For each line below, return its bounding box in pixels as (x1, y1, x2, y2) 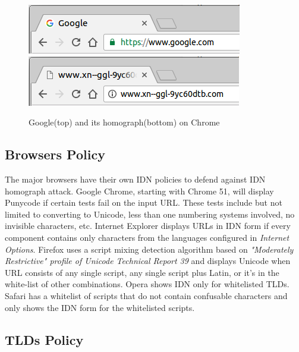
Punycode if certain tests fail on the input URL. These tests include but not (5, 196, 282, 209)
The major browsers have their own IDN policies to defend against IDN (5, 172, 266, 185)
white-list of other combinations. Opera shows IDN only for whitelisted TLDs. (5, 278, 289, 290)
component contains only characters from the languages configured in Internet (5, 231, 289, 243)
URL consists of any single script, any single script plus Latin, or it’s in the (5, 266, 279, 278)
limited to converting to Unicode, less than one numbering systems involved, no (5, 208, 295, 220)
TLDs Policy (5, 330, 84, 348)
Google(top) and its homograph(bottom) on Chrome (29, 116, 220, 128)
